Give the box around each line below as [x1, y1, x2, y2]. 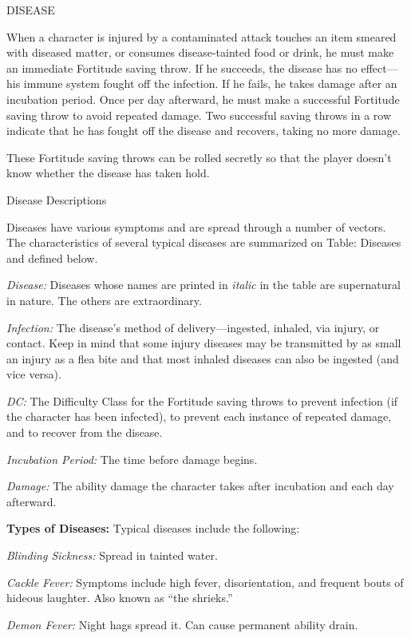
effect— [361, 59, 398, 76]
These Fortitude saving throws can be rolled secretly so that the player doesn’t [6, 149, 392, 165]
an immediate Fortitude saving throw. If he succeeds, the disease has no [6, 59, 358, 76]
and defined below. [6, 249, 98, 266]
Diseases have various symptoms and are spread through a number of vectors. [6, 218, 386, 235]
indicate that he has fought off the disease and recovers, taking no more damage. [6, 122, 401, 139]
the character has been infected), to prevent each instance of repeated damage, [6, 408, 392, 425]
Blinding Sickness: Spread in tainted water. [6, 547, 218, 564]
